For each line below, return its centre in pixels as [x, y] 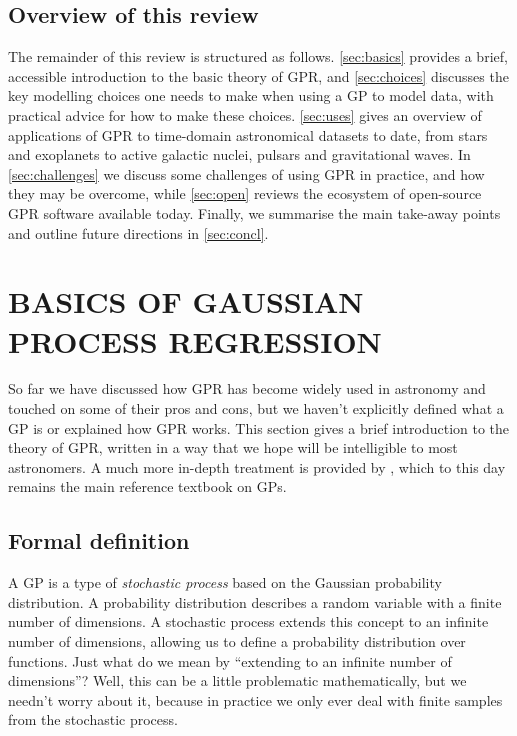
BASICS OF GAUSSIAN [186, 301]
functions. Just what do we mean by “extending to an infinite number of [230, 660]
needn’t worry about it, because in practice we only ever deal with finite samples [255, 699]
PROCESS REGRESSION [195, 340]
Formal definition [99, 540]
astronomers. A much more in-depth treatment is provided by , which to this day [257, 466]
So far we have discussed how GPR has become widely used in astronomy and [247, 388]
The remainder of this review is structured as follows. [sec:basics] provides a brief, [258, 56]
